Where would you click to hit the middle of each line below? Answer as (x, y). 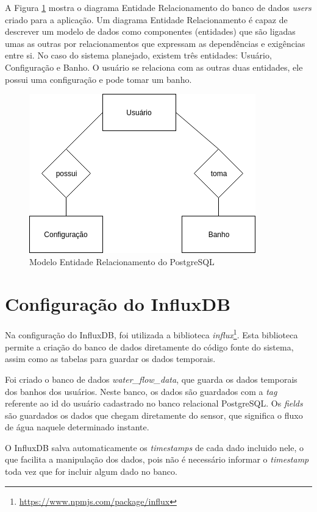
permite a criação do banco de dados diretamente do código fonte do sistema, (149, 347)
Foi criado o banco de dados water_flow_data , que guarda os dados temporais (151, 379)
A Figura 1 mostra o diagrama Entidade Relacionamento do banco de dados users (158, 7)
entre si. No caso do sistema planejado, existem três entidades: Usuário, (138, 55)
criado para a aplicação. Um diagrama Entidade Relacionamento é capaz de (146, 19)
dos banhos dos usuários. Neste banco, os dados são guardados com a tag (141, 391)
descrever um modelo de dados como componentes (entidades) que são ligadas (150, 31)
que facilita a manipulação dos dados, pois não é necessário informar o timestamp (157, 459)
